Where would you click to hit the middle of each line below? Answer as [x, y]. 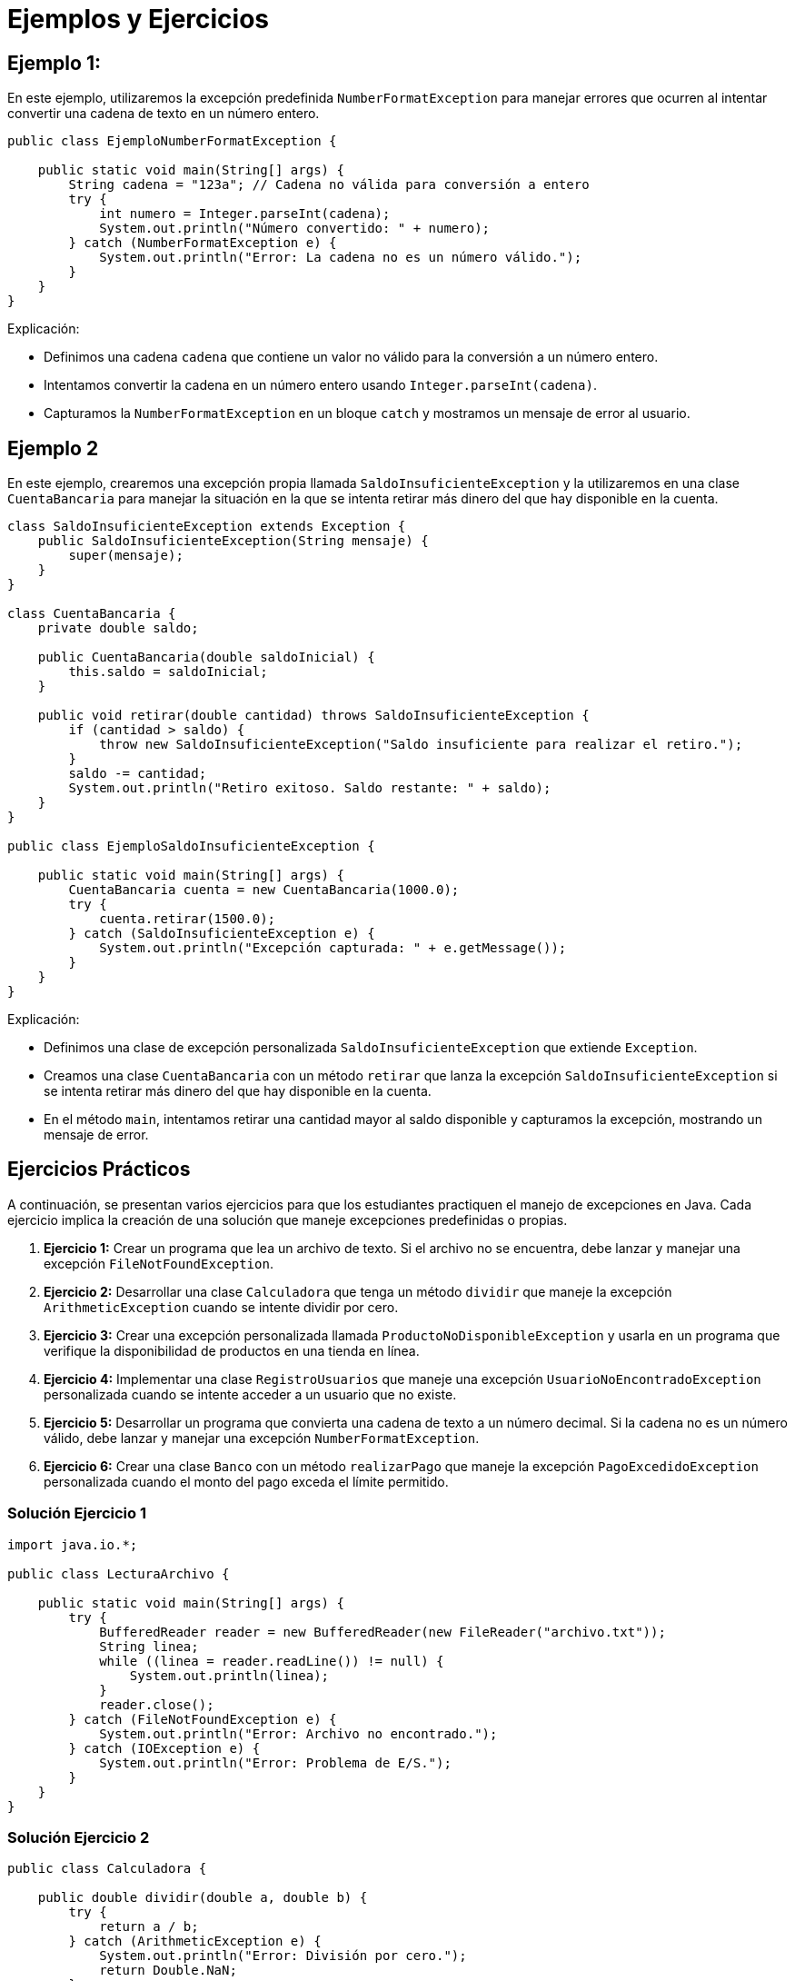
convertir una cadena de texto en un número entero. [164, 114]
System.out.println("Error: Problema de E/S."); [275, 1762]
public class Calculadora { [107, 1869]
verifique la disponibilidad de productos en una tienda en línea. [232, 1350]
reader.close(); [157, 1704]
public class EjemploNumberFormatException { [172, 141]
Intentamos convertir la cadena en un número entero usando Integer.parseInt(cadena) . [320, 385]
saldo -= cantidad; [138, 774]
